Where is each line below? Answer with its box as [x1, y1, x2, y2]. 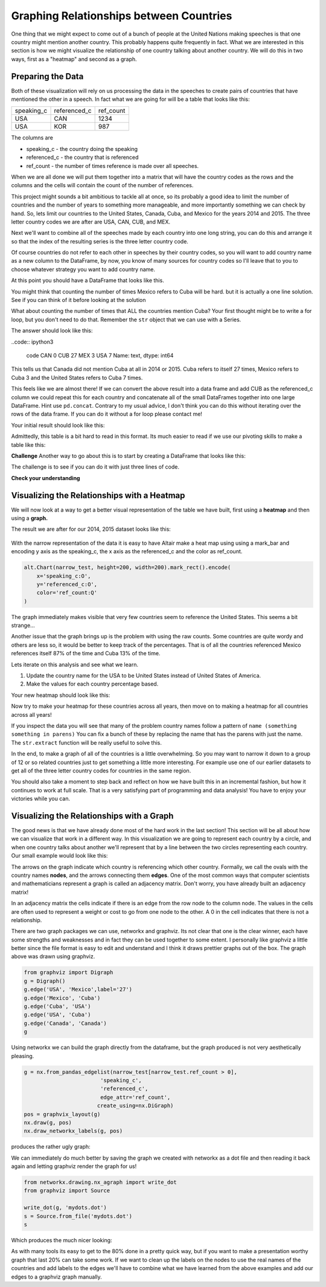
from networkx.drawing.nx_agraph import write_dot [24, 1179, 177, 1186]
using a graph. [11, 514, 48, 522]
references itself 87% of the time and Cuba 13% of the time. [11, 650, 161, 657]
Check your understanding [11, 474, 80, 481]
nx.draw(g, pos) [24, 1119, 72, 1126]
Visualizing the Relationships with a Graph [11, 810, 174, 821]
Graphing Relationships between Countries [11, 9, 232, 22]
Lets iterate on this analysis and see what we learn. [11, 661, 139, 668]
